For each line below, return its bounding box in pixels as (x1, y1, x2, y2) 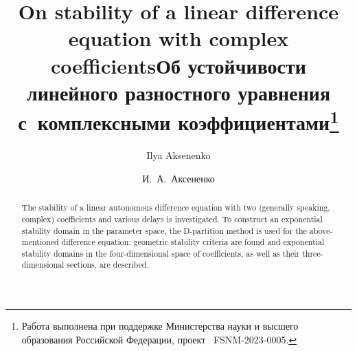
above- (309, 224, 333, 236)
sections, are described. (67, 259, 149, 270)
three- (302, 247, 323, 259)
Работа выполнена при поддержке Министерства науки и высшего (21, 319, 299, 333)
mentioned (21, 236, 59, 248)
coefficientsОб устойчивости (51, 51, 306, 79)
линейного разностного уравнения (26, 78, 331, 106)
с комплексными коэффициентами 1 (18, 105, 339, 136)
